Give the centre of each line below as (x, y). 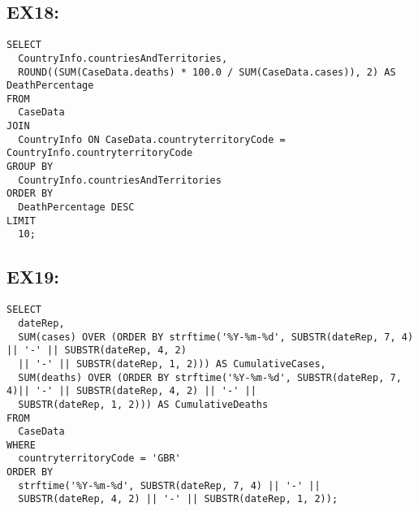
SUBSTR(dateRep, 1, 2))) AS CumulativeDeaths (143, 404)
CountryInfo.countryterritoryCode (100, 153)
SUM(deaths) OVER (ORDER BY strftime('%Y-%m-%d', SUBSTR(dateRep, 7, (210, 377)
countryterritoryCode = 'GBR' (99, 459)
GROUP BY (30, 167)
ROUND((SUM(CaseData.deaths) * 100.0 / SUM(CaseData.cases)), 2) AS (207, 72)
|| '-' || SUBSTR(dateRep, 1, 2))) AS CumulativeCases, (172, 364)
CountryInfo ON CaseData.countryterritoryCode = (152, 139)
